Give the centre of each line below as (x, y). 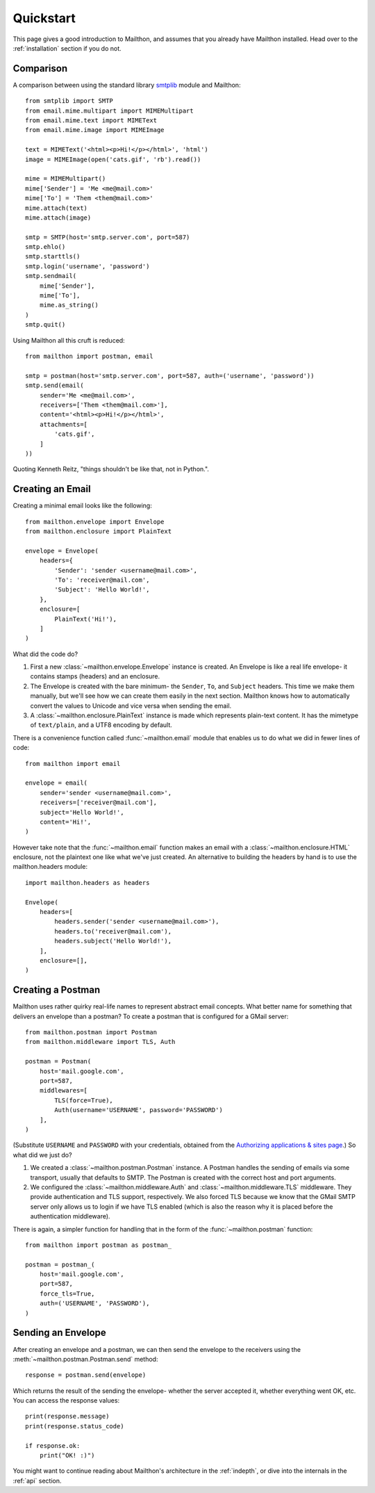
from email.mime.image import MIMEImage (95, 130)
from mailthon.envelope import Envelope (95, 522)
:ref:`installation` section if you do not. (67, 48)
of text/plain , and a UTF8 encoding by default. (101, 725)
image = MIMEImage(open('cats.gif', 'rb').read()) (113, 159)
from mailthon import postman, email (90, 356)
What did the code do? (45, 654)
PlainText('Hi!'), (86, 619)
